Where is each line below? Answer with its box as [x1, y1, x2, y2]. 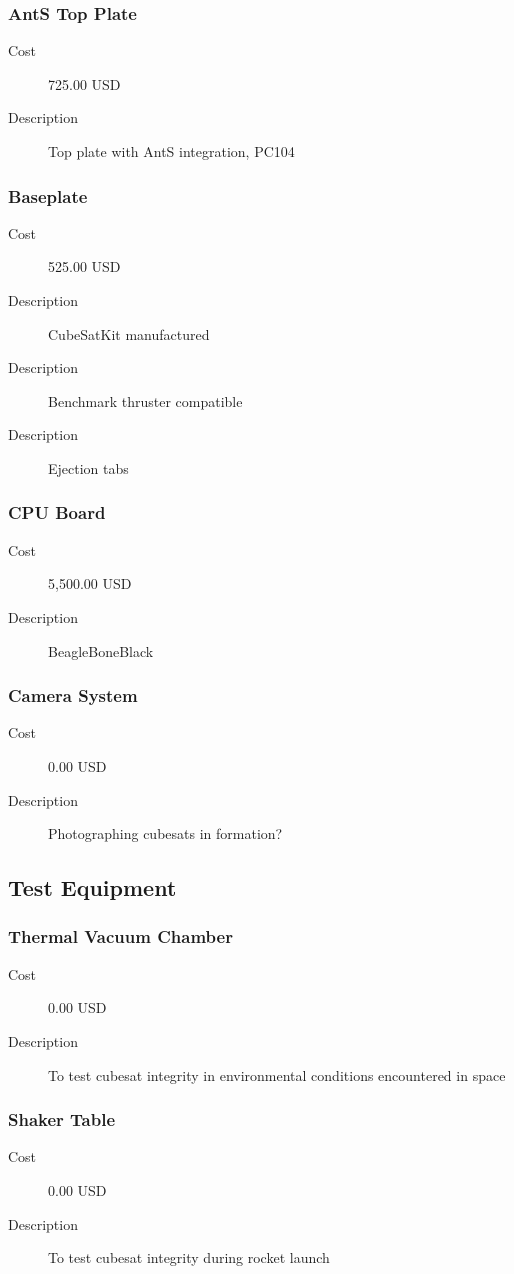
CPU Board [8, 500, 106, 525]
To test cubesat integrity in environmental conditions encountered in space [48, 1064, 506, 1085]
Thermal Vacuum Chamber [8, 924, 233, 949]
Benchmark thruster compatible [48, 390, 243, 411]
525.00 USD [48, 256, 121, 277]
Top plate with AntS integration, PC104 [48, 141, 295, 161]
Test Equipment [8, 872, 177, 903]
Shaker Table [8, 1107, 116, 1132]
